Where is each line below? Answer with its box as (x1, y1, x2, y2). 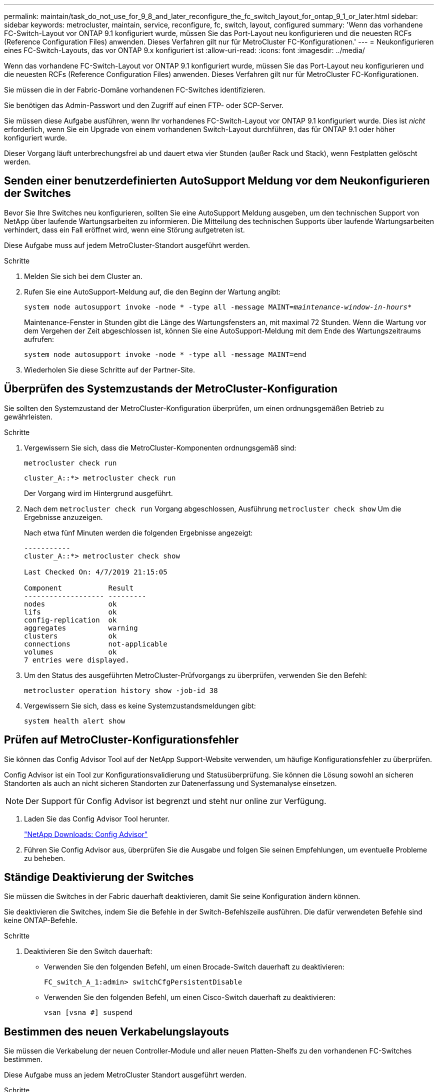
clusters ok (24, 631, 117, 640)
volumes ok (24, 647, 117, 656)
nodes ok (24, 599, 117, 608)
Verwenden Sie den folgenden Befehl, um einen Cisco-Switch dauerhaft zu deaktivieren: (44, 993, 335, 1002)
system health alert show (24, 716, 125, 725)
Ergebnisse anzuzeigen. (24, 512, 103, 521)
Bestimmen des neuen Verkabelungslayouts (4, 1025, 229, 1038)
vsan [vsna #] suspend (44, 1008, 133, 1017)
